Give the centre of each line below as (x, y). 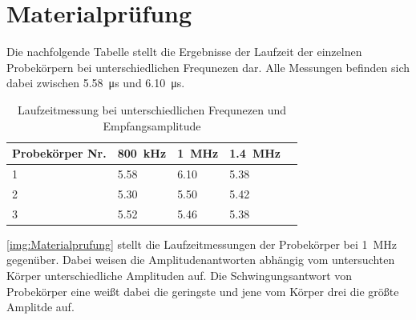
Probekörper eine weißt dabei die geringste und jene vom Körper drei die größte (203, 291)
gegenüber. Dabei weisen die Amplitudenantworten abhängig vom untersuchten (201, 260)
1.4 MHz (255, 153)
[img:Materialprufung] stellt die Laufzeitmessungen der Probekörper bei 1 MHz (202, 244)
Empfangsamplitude (152, 125)
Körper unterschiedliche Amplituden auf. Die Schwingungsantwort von (180, 275)
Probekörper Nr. (59, 153)
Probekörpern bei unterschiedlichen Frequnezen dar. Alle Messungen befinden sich (208, 67)
